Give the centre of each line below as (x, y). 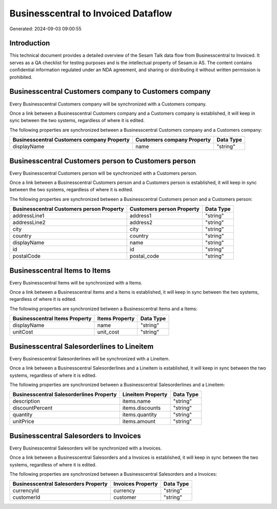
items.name (136, 401)
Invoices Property (135, 484)
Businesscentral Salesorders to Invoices (75, 436)
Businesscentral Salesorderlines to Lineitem (82, 346)
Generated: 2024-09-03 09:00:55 (45, 29)
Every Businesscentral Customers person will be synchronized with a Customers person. (103, 173)
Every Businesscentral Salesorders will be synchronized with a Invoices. (86, 448)
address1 (140, 216)
